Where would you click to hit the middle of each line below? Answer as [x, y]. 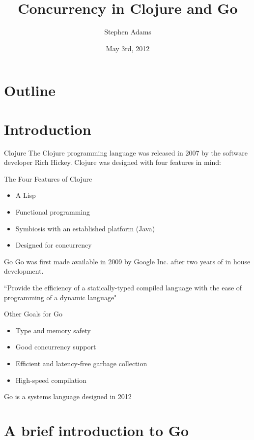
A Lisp [26, 195]
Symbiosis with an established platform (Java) [85, 228]
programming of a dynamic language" [60, 297]
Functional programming [53, 212]
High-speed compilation [51, 380]
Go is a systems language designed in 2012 [68, 396]
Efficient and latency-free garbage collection [81, 363]
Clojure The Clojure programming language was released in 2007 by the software [126, 152]
